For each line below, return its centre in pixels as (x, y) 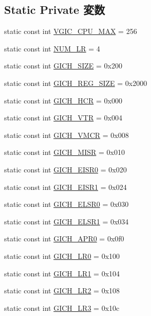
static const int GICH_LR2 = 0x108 (62, 291)
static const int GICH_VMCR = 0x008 (67, 135)
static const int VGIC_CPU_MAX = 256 (71, 31)
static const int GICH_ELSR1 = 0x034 (67, 221)
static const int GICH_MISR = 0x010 (64, 152)
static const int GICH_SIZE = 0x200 (63, 66)
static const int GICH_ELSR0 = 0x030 (67, 204)
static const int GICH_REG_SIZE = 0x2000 (76, 83)
